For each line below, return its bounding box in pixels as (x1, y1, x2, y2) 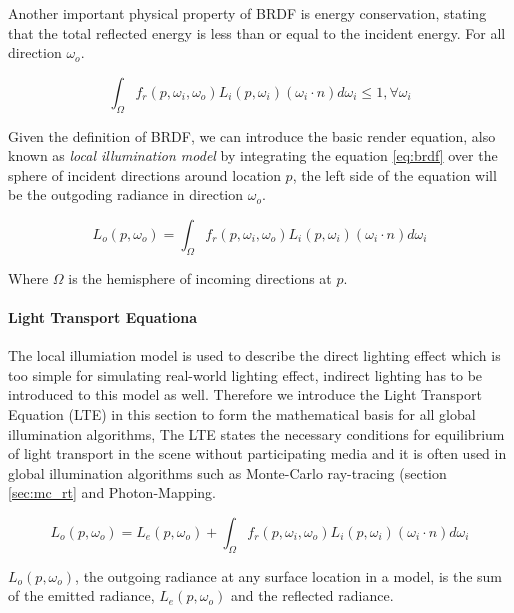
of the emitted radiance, (8, 585, 155, 606)
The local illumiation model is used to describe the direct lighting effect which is (8, 345, 501, 366)
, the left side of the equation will (292, 164, 497, 185)
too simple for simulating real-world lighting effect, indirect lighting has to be (8, 364, 483, 385)
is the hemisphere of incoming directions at (68, 267, 332, 288)
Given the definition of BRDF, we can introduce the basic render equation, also (8, 125, 496, 146)
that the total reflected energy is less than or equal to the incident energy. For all (8, 22, 506, 43)
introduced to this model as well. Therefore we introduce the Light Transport (8, 384, 482, 405)
